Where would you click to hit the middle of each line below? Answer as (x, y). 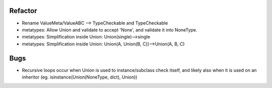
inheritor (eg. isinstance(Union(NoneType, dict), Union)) (80, 77)
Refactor (23, 11)
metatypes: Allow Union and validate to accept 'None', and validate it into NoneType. (110, 29)
